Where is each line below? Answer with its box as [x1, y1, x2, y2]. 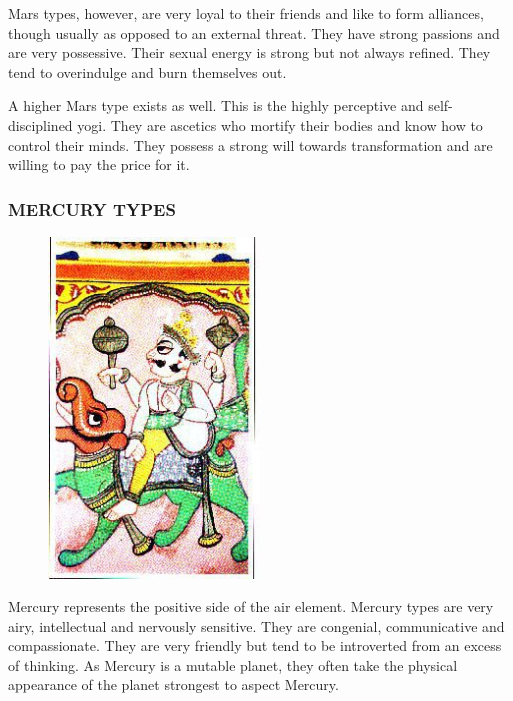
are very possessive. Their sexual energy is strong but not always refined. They [8, 42, 491, 63]
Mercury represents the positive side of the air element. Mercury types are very [8, 596, 494, 617]
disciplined [8, 114, 73, 135]
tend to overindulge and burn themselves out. [8, 61, 287, 82]
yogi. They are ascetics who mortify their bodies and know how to [77, 114, 483, 135]
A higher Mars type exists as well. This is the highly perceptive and [8, 95, 424, 116]
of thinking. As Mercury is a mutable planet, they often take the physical [8, 654, 458, 675]
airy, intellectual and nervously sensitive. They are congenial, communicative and [8, 615, 505, 636]
